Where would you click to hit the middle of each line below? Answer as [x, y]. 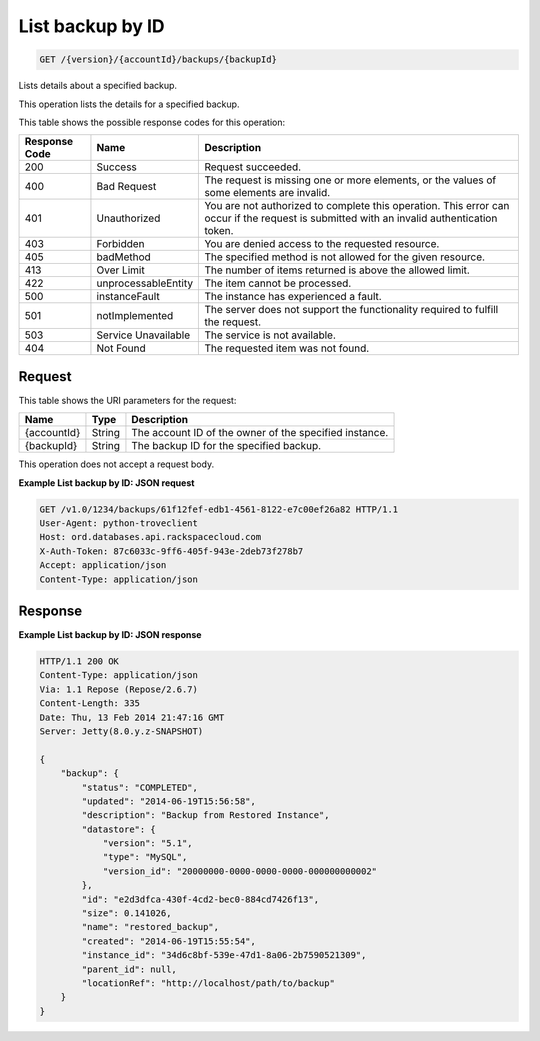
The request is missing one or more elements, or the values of [350, 180]
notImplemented [135, 316]
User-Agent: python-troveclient [119, 523]
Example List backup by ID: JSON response [110, 635]
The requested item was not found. [287, 348]
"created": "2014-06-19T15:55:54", [169, 941]
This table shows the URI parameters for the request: [127, 400]
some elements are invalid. [267, 193]
